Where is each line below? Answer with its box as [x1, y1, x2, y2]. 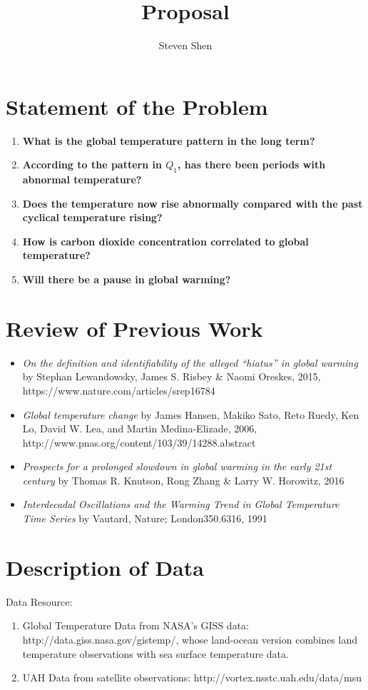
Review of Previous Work [6, 313, 263, 343]
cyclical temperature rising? [22, 210, 163, 225]
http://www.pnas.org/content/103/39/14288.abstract [22, 435, 256, 450]
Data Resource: [6, 594, 73, 609]
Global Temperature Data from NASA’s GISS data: [22, 618, 249, 633]
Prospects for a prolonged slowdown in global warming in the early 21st [22, 459, 332, 474]
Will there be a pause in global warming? [22, 272, 231, 287]
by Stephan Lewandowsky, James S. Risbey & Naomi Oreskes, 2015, [22, 369, 321, 384]
